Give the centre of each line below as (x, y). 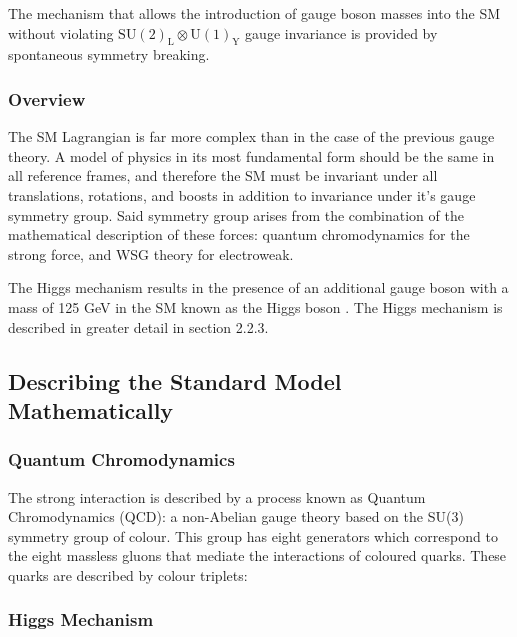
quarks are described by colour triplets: (128, 574)
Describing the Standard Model (175, 380)
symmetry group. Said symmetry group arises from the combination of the (236, 214)
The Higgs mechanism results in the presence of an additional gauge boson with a (258, 287)
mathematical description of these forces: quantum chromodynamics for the (239, 234)
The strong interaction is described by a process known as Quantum (217, 496)
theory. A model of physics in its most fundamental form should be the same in (251, 155)
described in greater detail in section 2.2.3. (138, 326)
